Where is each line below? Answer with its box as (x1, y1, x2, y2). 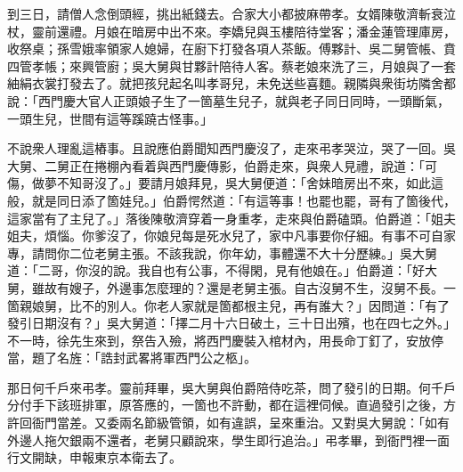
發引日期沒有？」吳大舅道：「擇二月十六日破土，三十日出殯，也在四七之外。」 (7, 313, 456, 332)
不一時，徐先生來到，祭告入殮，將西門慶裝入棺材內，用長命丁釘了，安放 (7, 330, 431, 349)
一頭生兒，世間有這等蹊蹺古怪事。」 (7, 109, 213, 127)
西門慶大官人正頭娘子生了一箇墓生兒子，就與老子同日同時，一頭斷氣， (37, 91, 450, 110)
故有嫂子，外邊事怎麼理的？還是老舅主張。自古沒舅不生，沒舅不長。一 (44, 278, 456, 297)
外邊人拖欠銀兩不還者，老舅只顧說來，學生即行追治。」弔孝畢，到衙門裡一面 (7, 430, 450, 449)
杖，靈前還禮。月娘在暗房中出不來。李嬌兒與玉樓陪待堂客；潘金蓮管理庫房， (7, 21, 456, 40)
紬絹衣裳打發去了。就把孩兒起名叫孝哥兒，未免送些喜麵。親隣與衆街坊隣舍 (7, 74, 443, 93)
